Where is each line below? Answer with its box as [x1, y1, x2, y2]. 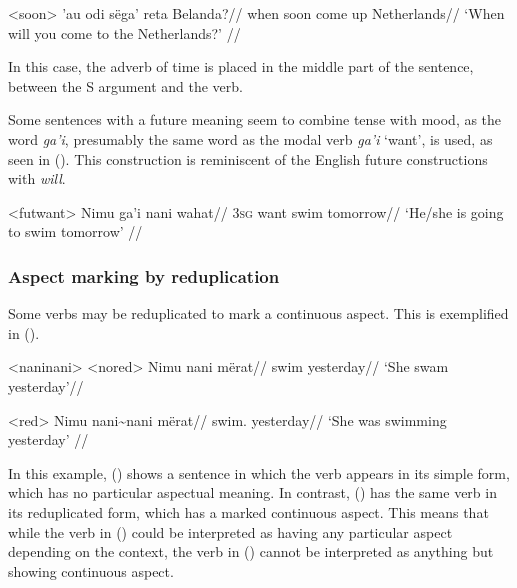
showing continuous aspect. [8, 560, 174, 581]
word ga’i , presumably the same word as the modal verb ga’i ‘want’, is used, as [8, 128, 493, 149]
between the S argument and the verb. [8, 75, 243, 96]
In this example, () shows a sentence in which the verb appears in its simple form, [8, 462, 510, 483]
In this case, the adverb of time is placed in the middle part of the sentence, [8, 56, 474, 77]
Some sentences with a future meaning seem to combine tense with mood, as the [8, 109, 502, 130]
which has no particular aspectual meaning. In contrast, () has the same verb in [8, 482, 497, 503]
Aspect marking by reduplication [8, 263, 280, 288]
